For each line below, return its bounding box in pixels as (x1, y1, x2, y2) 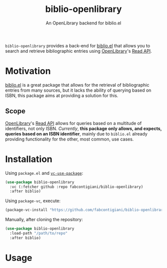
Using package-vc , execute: (5, 198, 61, 204)
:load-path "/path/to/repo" (9, 231, 68, 236)
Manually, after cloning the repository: (5, 217, 83, 223)
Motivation (5, 66, 51, 77)
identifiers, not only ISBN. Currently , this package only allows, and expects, (5, 126, 162, 132)
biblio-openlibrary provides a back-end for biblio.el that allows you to (5, 42, 151, 48)
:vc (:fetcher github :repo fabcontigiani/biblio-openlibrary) (9, 184, 143, 189)
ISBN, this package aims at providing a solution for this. (5, 92, 118, 98)
